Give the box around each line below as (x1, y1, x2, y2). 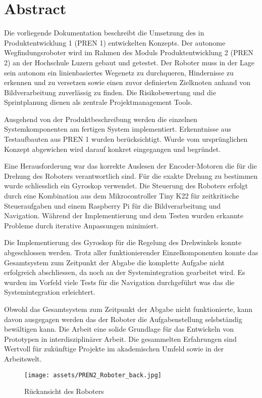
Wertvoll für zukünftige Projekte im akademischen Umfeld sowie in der (4, 343, 224, 354)
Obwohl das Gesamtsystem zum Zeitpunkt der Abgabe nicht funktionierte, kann (4, 303, 253, 314)
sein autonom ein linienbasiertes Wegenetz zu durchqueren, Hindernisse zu (4, 67, 234, 77)
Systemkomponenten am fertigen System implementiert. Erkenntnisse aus (4, 124, 231, 134)
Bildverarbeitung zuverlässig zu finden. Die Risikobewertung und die (4, 87, 216, 97)
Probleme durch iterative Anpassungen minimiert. (4, 220, 159, 230)
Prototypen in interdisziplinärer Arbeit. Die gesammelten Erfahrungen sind (4, 333, 237, 344)
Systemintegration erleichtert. (4, 287, 95, 297)
